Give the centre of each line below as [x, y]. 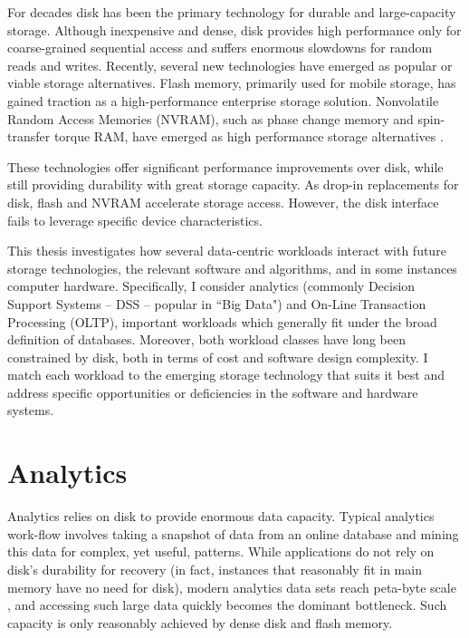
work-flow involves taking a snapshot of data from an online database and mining [233, 533]
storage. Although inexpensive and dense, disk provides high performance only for [234, 29]
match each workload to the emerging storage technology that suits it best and [226, 375]
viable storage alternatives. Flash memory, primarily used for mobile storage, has [232, 83]
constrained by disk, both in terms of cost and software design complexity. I [218, 357]
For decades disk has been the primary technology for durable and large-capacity [232, 12]
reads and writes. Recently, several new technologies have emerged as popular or [230, 65]
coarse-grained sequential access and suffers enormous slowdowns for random [220, 48]
